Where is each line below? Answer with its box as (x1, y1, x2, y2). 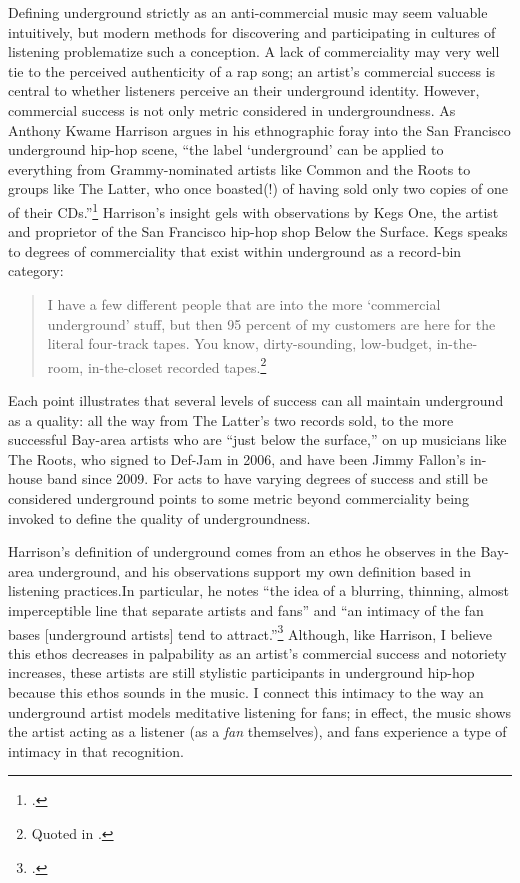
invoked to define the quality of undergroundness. (8, 507, 311, 528)
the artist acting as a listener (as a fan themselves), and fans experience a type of (8, 721, 507, 742)
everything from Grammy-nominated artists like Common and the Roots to (8, 158, 471, 179)
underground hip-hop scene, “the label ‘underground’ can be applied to (8, 139, 444, 160)
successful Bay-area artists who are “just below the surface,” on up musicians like (8, 429, 507, 450)
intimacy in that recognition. (8, 740, 184, 761)
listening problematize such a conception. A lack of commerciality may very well (8, 41, 500, 62)
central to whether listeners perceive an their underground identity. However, (8, 80, 480, 101)
